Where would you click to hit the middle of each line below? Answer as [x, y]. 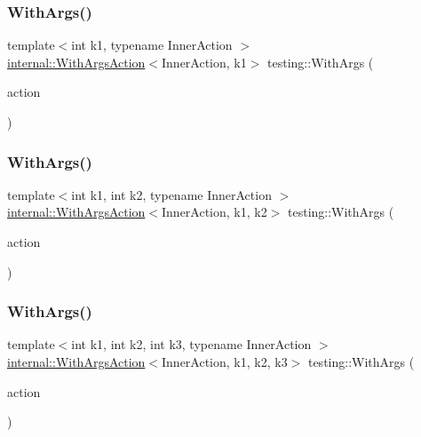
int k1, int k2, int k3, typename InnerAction [191, 344]
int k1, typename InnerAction [152, 45]
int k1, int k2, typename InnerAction [171, 194]
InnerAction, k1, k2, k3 [225, 362]
